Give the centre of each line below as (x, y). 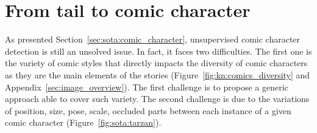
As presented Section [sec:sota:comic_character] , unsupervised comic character (153, 39)
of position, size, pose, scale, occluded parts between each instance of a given (148, 110)
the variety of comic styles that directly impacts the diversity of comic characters (156, 63)
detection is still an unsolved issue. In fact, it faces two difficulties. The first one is (158, 51)
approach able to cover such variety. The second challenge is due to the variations (157, 99)
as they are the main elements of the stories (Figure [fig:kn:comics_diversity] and (158, 74)
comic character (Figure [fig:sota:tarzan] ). (83, 122)
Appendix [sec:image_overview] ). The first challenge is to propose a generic (147, 87)
